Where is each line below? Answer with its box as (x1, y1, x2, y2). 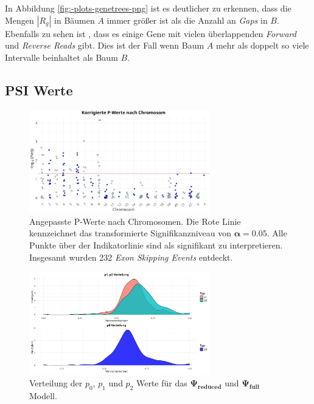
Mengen (5, 13, 34, 26)
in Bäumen (54, 13, 95, 26)
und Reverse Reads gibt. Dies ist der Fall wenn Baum (5, 39, 204, 52)
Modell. (29, 389, 57, 402)
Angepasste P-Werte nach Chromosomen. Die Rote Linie (29, 214, 241, 227)
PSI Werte (5, 80, 73, 99)
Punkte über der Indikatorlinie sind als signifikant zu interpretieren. (29, 238, 283, 251)
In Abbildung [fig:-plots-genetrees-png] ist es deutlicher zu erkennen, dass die (5, 2, 291, 14)
